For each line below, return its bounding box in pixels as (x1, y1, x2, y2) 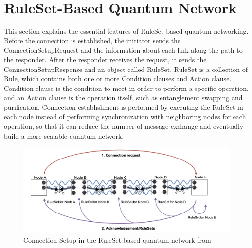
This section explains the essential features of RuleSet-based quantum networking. (4, 26, 249, 36)
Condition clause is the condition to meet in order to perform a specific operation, (4, 83, 249, 93)
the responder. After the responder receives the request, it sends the (4, 54, 207, 64)
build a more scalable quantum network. (4, 130, 124, 141)
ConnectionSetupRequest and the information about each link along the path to (4, 45, 243, 55)
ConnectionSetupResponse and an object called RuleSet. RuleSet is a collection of (4, 64, 248, 74)
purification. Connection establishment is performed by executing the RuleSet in (4, 102, 243, 112)
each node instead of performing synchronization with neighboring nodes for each (4, 111, 246, 122)
